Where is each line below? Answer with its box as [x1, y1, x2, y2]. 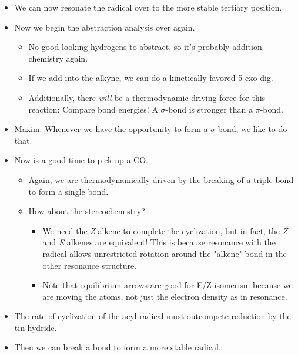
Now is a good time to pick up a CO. [14, 154, 148, 166]
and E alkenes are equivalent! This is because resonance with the [42, 236, 276, 248]
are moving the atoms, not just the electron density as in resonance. [42, 290, 287, 302]
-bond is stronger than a [165, 103, 253, 115]
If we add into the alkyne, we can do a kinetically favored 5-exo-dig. [28, 72, 273, 84]
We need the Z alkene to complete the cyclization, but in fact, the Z [42, 224, 288, 236]
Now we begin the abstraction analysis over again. [14, 21, 195, 33]
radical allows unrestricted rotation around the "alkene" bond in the [42, 247, 287, 259]
